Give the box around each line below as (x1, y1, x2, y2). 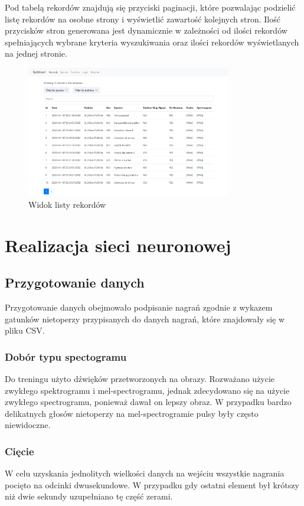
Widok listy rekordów (28, 198, 106, 210)
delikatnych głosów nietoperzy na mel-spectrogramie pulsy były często (5, 407, 259, 419)
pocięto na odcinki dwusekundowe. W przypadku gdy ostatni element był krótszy (5, 478, 299, 491)
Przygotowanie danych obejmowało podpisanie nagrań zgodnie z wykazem (5, 301, 273, 313)
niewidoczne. (5, 419, 51, 431)
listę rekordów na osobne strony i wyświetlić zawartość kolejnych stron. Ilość (5, 12, 280, 25)
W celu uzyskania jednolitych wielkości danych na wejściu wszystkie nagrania (5, 467, 285, 479)
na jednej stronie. (5, 47, 67, 60)
